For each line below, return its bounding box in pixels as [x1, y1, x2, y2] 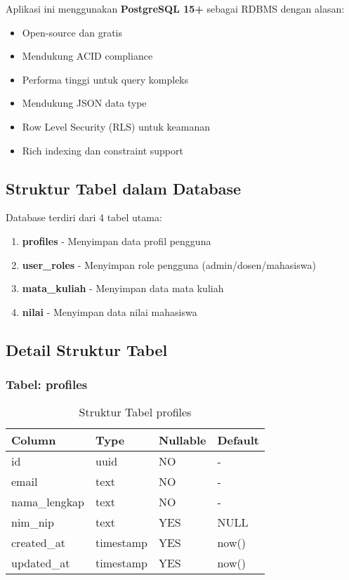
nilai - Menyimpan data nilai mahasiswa [22, 304, 197, 319]
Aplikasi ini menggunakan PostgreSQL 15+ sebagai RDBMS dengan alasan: [6, 1, 345, 15]
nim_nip [11, 514, 54, 531]
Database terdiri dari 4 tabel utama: [6, 210, 162, 225]
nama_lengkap [11, 494, 85, 510]
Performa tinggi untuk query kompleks [22, 72, 189, 86]
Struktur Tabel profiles [79, 404, 192, 421]
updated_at [11, 555, 70, 572]
